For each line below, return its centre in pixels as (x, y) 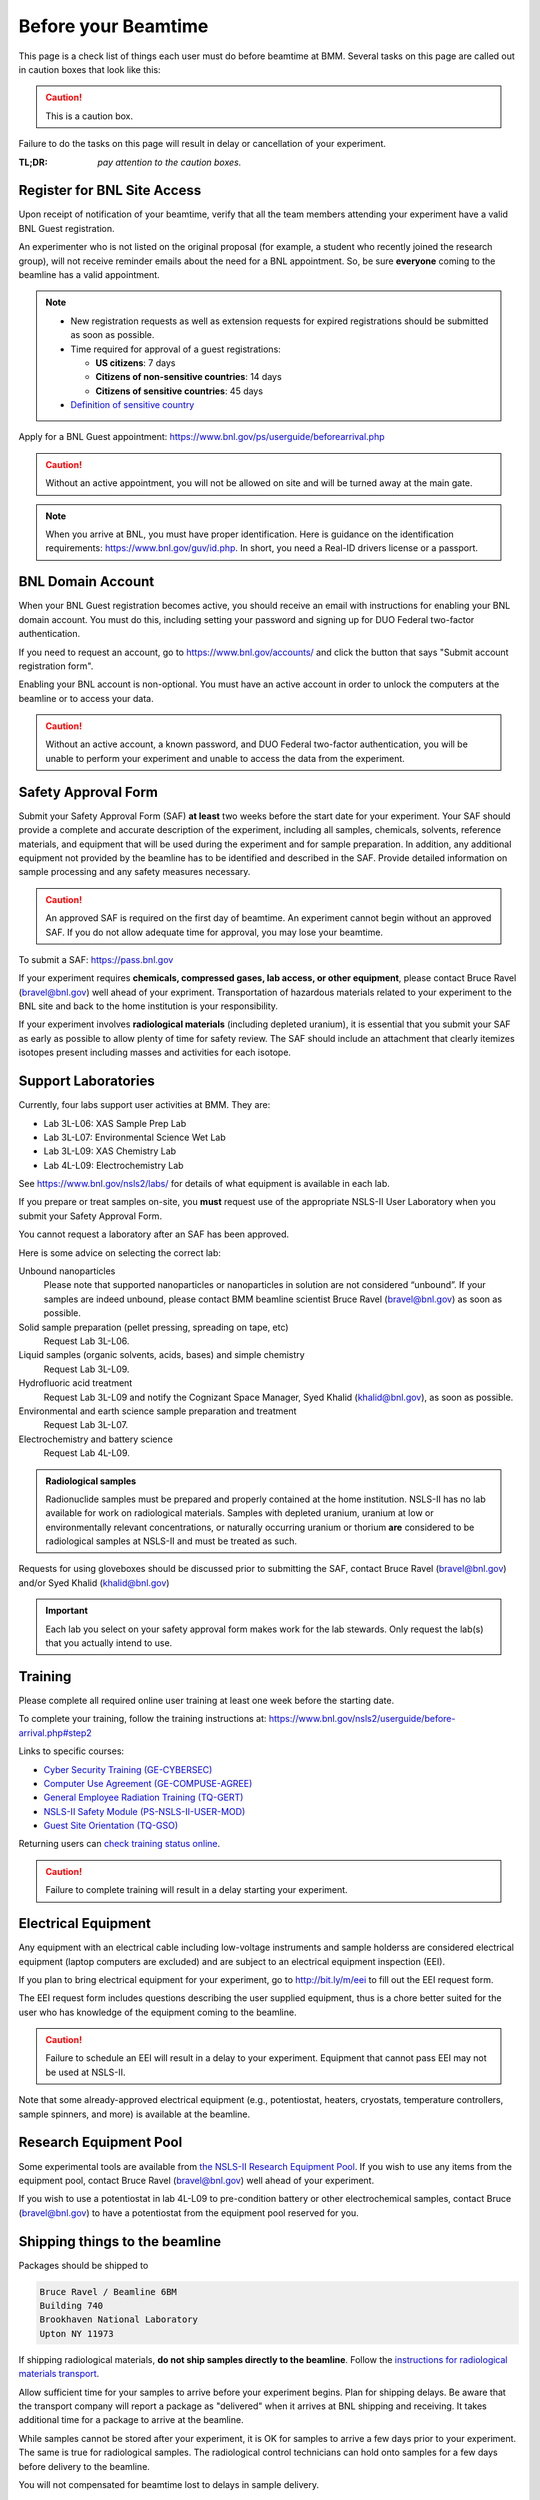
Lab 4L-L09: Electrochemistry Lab (113, 1165)
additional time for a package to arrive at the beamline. (131, 2420)
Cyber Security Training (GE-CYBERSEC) (128, 1769)
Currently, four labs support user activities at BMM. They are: (144, 1105)
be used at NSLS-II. (85, 2072)
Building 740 (71, 2306)
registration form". (56, 666)
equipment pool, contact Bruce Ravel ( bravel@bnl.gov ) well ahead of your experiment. (196, 2180)
